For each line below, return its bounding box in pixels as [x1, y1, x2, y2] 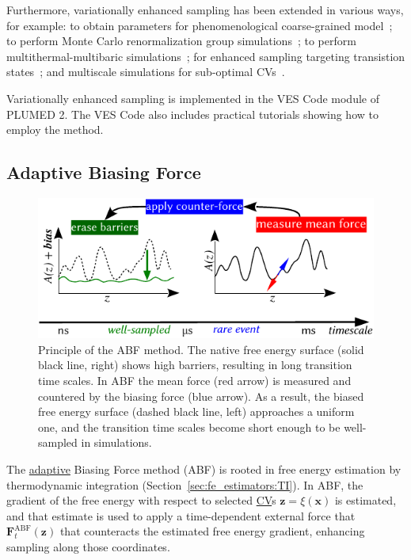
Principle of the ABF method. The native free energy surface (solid [38, 341, 364, 357]
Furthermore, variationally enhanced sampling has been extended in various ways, [6, 2, 404, 17]
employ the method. [6, 121, 104, 138]
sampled [38, 434, 78, 451]
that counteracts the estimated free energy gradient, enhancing [59, 523, 365, 539]
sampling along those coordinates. [6, 538, 170, 554]
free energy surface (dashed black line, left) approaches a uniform [38, 403, 355, 420]
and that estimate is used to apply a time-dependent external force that [6, 507, 356, 524]
